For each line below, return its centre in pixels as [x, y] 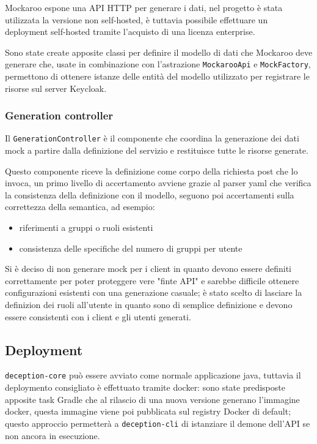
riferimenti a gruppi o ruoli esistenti [86, 228]
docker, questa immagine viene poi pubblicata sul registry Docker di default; [148, 411]
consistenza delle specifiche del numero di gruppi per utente [131, 248]
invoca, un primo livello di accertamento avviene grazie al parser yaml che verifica [158, 183]
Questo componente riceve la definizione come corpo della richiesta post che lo [151, 171]
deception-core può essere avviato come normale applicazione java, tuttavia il [153, 375]
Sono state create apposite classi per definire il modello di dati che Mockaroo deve [159, 52]
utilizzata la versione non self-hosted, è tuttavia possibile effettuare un [137, 19]
